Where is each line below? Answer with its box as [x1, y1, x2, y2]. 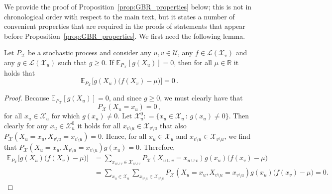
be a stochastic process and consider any [28, 47, 151, 58]
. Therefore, [139, 142, 175, 152]
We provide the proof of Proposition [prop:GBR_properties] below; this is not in [4, 1, 252, 11]
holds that [4, 67, 35, 78]
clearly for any [4, 120, 48, 130]
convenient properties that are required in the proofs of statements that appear [4, 21, 245, 31]
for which [51, 110, 80, 121]
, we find [224, 131, 250, 141]
